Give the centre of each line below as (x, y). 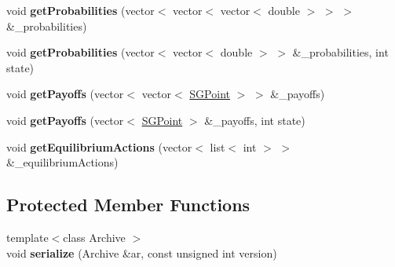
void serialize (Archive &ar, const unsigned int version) (142, 252)
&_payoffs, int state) (255, 120)
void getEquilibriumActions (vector (99, 146)
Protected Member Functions (128, 205)
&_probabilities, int (340, 52)
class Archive (94, 237)
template (27, 237)
